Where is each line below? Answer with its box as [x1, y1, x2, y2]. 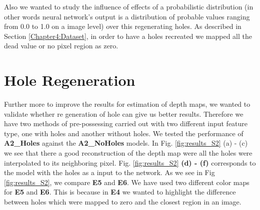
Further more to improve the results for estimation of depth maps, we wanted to [4, 99, 250, 109]
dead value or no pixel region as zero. [4, 40, 118, 51]
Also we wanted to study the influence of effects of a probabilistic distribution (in [4, 1, 253, 11]
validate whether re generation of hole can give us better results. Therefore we [4, 108, 243, 119]
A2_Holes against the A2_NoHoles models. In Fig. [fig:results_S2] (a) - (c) [4, 138, 248, 148]
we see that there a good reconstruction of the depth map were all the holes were [4, 148, 252, 158]
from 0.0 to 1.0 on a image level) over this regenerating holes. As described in [4, 21, 241, 31]
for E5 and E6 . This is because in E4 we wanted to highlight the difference [4, 187, 236, 197]
